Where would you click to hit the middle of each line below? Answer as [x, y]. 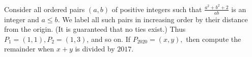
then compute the [214, 39]
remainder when [29, 49]
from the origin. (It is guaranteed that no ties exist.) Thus [95, 29]
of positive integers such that [157, 9]
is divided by [95, 49]
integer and [22, 19]
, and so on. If [108, 39]
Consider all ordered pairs [45, 9]
